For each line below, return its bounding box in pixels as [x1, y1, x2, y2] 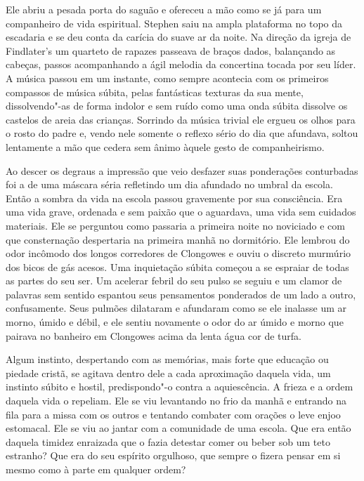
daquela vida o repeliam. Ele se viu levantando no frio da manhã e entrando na [6, 393, 346, 408]
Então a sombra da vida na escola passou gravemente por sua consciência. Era [6, 190, 343, 205]
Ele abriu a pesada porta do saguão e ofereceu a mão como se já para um [6, 2, 322, 16]
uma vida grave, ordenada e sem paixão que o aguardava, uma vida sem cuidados [6, 204, 356, 219]
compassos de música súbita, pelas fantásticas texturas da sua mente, [6, 84, 304, 99]
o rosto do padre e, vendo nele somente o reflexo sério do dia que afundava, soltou [6, 126, 358, 140]
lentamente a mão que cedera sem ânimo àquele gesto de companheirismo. [6, 139, 325, 154]
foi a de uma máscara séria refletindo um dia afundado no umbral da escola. [6, 177, 333, 192]
